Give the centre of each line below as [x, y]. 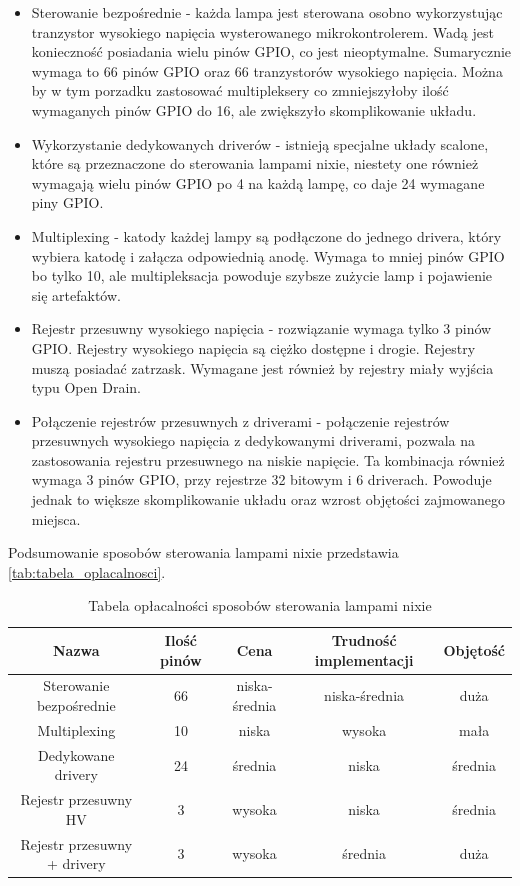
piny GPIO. [67, 202]
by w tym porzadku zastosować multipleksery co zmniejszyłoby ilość [240, 90]
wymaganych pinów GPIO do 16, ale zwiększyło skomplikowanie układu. [254, 109]
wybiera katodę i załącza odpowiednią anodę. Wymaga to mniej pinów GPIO [268, 255]
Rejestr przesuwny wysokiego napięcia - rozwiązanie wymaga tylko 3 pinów [261, 328]
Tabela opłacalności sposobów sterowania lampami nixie [260, 605]
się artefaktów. [76, 294]
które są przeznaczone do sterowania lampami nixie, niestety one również [255, 163]
